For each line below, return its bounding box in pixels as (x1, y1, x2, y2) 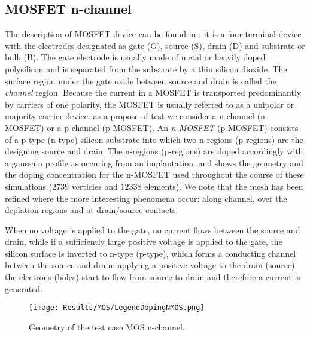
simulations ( (5, 180, 53, 192)
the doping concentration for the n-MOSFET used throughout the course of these (5, 168, 304, 181)
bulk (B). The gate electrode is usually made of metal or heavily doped (5, 51, 266, 63)
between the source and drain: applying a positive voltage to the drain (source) (5, 259, 295, 271)
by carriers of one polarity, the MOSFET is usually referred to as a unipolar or (5, 98, 294, 110)
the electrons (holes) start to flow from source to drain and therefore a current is (5, 271, 300, 283)
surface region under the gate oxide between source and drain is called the (5, 74, 276, 87)
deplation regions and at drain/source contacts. (5, 204, 178, 216)
